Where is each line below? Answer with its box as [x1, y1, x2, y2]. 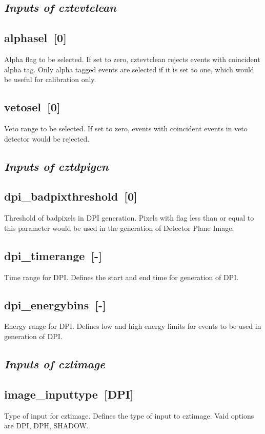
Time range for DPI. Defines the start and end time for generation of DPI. [4, 271, 239, 282]
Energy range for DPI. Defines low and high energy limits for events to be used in [4, 321, 261, 331]
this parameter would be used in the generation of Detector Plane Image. [4, 222, 234, 233]
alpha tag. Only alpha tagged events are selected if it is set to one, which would [4, 64, 254, 74]
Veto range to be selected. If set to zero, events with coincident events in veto [4, 123, 248, 133]
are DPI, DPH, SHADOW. [4, 420, 89, 431]
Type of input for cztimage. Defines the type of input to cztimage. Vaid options [4, 410, 254, 421]
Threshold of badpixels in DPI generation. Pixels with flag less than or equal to [4, 212, 254, 223]
